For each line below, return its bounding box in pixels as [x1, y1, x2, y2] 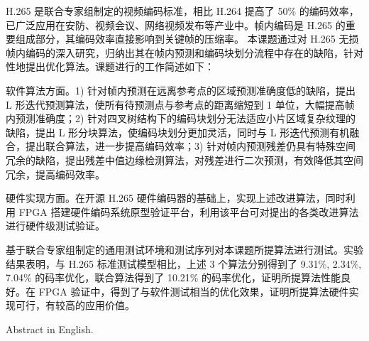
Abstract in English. [6, 321, 94, 336]
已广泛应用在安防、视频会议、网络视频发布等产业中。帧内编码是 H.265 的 [6, 17, 346, 32]
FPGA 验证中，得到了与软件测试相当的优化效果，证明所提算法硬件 [38, 283, 349, 298]
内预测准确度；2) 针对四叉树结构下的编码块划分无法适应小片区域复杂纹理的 [6, 111, 356, 126]
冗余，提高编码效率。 [6, 166, 105, 181]
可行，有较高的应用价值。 [15, 298, 135, 313]
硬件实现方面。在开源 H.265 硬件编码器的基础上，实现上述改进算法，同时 [6, 190, 346, 205]
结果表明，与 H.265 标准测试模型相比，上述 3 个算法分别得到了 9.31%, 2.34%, [6, 256, 362, 271]
